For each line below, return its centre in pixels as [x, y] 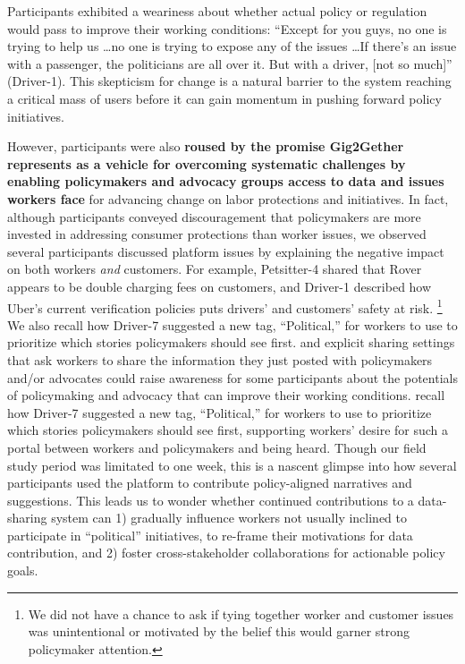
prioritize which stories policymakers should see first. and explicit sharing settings [231, 342]
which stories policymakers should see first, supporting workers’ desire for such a [228, 430]
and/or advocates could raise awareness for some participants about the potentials [232, 377]
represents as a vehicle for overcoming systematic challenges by [207, 163]
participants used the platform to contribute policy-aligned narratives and [210, 483]
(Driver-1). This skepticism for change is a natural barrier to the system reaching [229, 81]
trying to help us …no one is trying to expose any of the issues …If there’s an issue [232, 46]
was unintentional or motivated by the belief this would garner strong [219, 631]
